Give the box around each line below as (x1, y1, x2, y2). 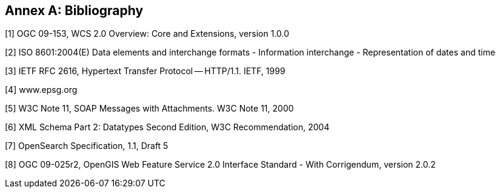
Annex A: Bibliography (5, 3, 144, 18)
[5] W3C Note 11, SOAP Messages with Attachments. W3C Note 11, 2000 (5, 103, 294, 114)
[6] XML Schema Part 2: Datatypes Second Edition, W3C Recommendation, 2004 (5, 122, 330, 133)
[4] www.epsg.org (5, 84, 78, 95)
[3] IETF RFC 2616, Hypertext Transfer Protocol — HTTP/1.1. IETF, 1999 (5, 66, 285, 77)
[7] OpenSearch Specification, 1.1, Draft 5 (5, 141, 168, 151)
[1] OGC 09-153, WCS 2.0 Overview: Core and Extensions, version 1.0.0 (5, 28, 290, 39)
